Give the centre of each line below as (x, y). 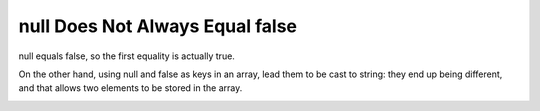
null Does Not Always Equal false (157, 26)
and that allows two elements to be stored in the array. (130, 88)
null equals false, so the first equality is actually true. (126, 56)
